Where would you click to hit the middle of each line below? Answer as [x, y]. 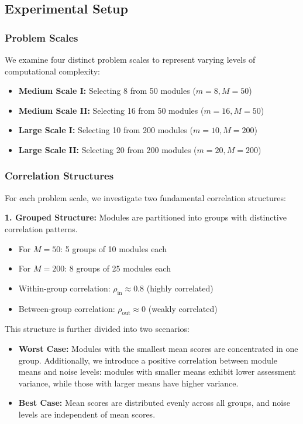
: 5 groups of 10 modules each [113, 248]
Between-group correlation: [67, 308]
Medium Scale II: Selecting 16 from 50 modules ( [111, 110]
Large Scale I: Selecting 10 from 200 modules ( [106, 130]
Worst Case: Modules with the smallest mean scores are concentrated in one [158, 348]
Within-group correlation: [64, 288]
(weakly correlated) [183, 308]
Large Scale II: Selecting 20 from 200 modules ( [108, 149]
